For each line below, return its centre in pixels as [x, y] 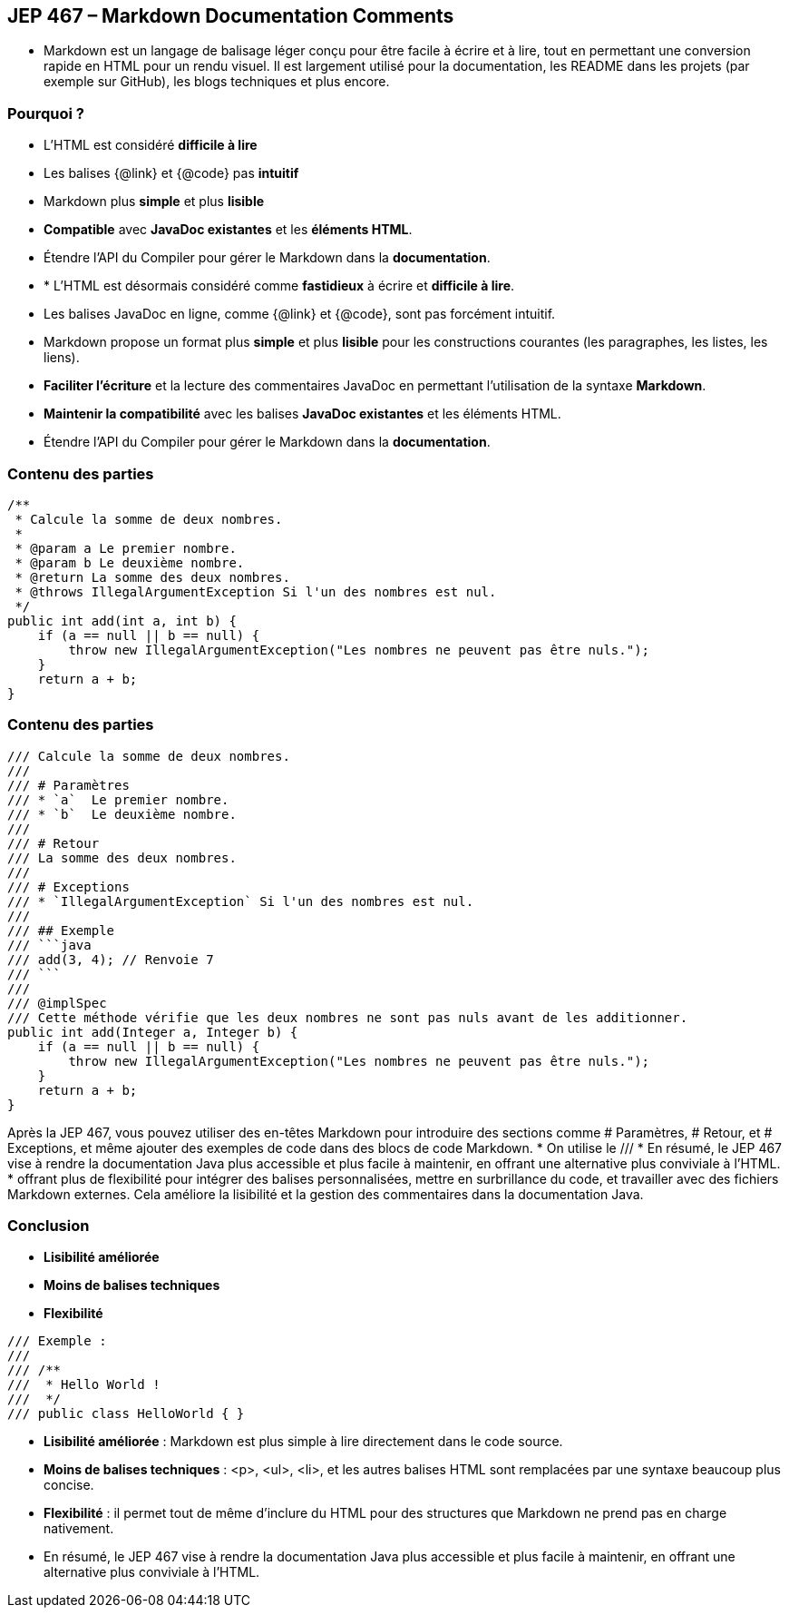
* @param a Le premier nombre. [126, 548]
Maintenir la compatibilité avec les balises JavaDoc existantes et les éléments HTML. [302, 414]
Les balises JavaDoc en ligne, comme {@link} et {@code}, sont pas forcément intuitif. [300, 314]
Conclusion [49, 1226]
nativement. [79, 1529]
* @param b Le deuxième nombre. [130, 562]
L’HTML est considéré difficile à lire [151, 145]
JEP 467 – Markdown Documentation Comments [231, 16]
